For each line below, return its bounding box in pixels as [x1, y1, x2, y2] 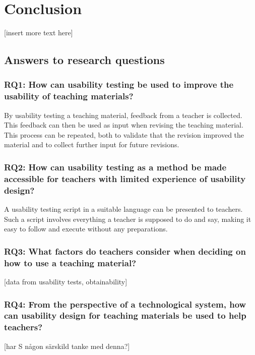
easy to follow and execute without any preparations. [4, 223, 168, 234]
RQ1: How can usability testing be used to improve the [4, 78, 234, 91]
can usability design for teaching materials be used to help [4, 309, 246, 322]
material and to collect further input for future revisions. [4, 139, 179, 150]
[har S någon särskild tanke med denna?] [4, 340, 130, 351]
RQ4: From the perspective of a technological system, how [4, 298, 246, 310]
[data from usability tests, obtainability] [4, 276, 127, 286]
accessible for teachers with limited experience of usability [4, 172, 246, 185]
